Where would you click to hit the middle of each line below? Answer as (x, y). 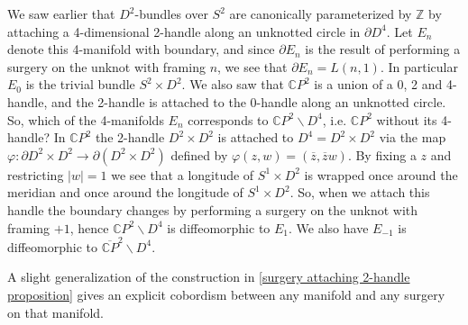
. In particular (419, 66)
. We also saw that (233, 84)
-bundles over (171, 14)
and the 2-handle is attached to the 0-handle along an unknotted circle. (249, 101)
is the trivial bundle (80, 84)
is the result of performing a (383, 49)
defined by (199, 154)
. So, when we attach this (360, 192)
